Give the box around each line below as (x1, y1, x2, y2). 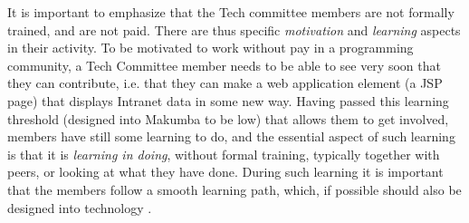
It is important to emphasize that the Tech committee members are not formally (7, 3, 455, 21)
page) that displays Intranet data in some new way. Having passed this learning (7, 91, 449, 110)
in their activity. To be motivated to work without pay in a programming (7, 38, 414, 57)
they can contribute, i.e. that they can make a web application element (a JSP (7, 73, 443, 92)
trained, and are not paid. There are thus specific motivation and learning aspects (7, 20, 461, 39)
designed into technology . (7, 198, 152, 217)
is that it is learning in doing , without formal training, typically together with (7, 144, 440, 163)
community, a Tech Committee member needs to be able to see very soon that (7, 55, 441, 74)
